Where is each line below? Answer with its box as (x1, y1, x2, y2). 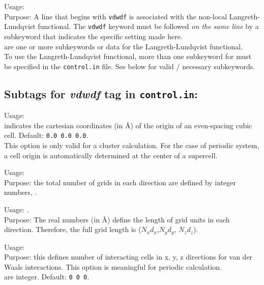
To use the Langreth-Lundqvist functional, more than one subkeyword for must (4, 51, 252, 62)
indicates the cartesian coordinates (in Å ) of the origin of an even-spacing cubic (4, 120, 252, 130)
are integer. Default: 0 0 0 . (4, 271, 90, 282)
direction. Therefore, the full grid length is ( (4, 224, 141, 235)
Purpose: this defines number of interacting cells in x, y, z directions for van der (4, 251, 253, 262)
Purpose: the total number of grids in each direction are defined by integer (4, 177, 236, 187)
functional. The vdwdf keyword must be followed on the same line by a (38, 21, 259, 32)
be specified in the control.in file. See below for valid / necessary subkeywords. (4, 61, 255, 71)
